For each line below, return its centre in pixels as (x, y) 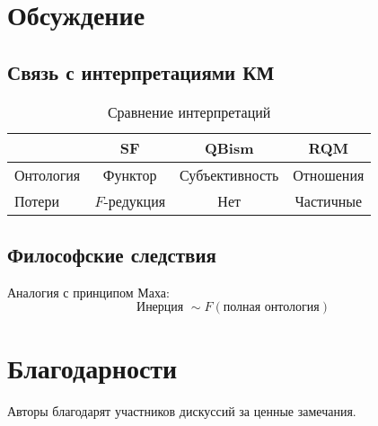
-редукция (135, 200)
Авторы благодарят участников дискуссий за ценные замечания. (182, 410)
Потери (37, 200)
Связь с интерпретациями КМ (141, 71)
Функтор (130, 174)
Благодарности (92, 367)
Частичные (329, 200)
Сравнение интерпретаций (189, 111)
